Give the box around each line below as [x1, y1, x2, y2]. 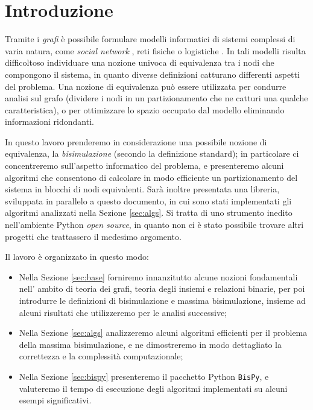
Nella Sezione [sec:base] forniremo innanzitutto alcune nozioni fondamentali [19, 270, 298, 283]
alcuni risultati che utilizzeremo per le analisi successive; [19, 306, 227, 318]
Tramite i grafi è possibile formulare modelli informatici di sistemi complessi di [5, 33, 296, 45]
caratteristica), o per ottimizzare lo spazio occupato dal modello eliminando [5, 103, 285, 116]
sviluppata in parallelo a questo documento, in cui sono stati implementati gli [5, 194, 292, 207]
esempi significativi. [19, 394, 92, 406]
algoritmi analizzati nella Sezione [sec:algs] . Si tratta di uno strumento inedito [5, 206, 292, 219]
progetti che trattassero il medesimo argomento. [5, 230, 182, 242]
